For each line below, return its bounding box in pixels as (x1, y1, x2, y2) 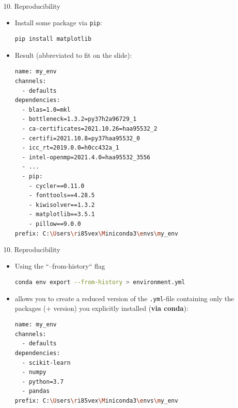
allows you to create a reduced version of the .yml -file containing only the (15, 293, 234, 303)
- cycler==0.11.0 (29, 182, 84, 189)
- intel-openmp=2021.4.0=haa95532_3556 (22, 153, 151, 161)
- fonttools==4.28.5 (29, 192, 95, 199)
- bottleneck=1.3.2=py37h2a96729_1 (22, 116, 137, 123)
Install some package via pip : (15, 17, 102, 27)
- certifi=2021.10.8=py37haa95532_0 (22, 135, 140, 142)
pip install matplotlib (15, 35, 92, 43)
